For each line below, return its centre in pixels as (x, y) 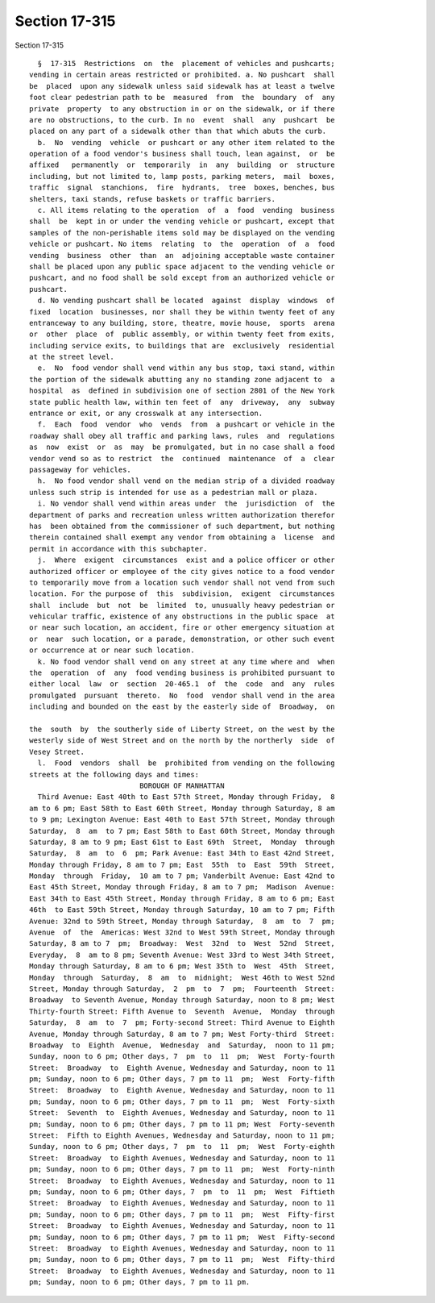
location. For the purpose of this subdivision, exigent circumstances (182, 594)
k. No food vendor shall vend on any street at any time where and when (186, 662)
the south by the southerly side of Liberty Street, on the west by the (182, 729)
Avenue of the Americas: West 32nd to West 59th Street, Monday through (182, 932)
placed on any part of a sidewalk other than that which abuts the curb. (178, 131)
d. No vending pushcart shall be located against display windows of (186, 301)
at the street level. (72, 357)
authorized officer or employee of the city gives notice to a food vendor (182, 571)
